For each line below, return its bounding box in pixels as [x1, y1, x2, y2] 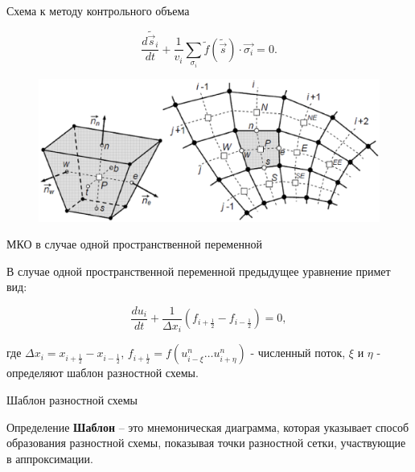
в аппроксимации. [6, 449, 93, 466]
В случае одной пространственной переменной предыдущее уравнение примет [6, 262, 391, 279]
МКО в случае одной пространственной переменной [6, 236, 262, 252]
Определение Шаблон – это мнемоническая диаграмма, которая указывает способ [6, 418, 409, 435]
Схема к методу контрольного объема [6, 2, 190, 18]
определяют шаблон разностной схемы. [6, 364, 199, 381]
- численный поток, [250, 344, 346, 361]
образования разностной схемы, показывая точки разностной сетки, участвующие [6, 434, 406, 451]
